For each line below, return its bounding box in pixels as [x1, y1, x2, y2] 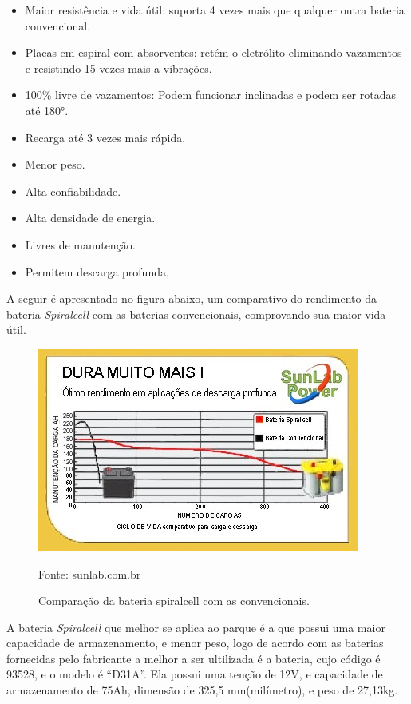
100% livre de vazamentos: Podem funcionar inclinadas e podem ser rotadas [25, 86, 396, 103]
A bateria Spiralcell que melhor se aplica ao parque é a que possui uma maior [6, 618, 385, 635]
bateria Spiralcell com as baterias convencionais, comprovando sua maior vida [6, 305, 386, 322]
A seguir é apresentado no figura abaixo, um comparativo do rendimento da [6, 290, 377, 307]
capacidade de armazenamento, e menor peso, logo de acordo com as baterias [6, 634, 384, 651]
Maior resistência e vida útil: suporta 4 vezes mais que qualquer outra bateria [25, 2, 405, 18]
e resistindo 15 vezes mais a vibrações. [25, 59, 212, 76]
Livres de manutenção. [25, 236, 136, 253]
